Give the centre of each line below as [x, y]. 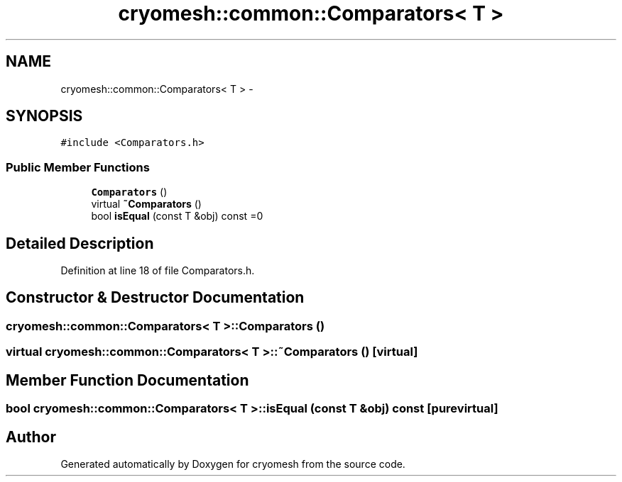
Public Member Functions [78, 167]
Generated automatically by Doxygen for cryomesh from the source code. [233, 464]
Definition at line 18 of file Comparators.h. [158, 271]
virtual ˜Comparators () [146, 204]
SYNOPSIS [44, 116]
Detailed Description [80, 243]
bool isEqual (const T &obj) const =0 [177, 216]
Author [31, 437]
